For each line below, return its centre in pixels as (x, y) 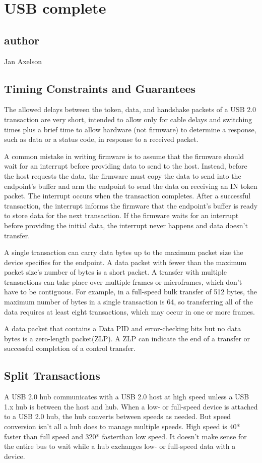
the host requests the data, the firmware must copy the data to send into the (123, 175)
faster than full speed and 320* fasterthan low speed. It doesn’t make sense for (125, 436)
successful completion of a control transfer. (70, 348)
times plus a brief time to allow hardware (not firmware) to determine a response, (130, 129)
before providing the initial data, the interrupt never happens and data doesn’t (126, 225)
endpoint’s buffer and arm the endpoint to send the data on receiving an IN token (131, 186)
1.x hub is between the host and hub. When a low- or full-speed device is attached (131, 406)
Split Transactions (52, 375)
